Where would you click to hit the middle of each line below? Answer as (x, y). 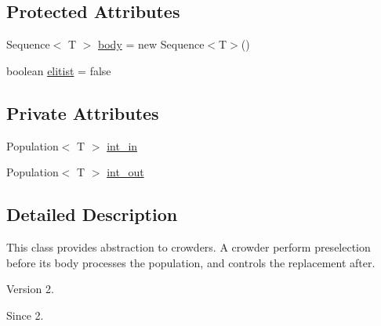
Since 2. (25, 315)
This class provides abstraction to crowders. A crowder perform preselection (189, 246)
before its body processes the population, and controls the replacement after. (191, 262)
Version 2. (30, 289)
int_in (122, 145)
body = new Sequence (151, 44)
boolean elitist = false (59, 70)
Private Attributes (83, 112)
